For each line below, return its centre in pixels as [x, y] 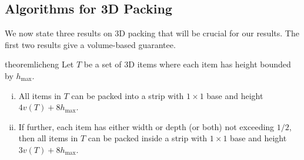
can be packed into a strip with [128, 95]
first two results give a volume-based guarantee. [90, 44]
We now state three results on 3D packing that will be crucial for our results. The [152, 33]
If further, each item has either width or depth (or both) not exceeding [146, 126]
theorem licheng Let [39, 64]
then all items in [48, 138]
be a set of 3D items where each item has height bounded [187, 64]
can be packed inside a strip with [148, 138]
